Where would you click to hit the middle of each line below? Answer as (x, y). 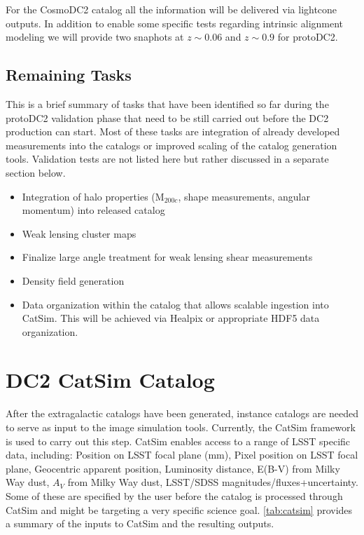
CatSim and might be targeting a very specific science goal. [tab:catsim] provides (179, 509)
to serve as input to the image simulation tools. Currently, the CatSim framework (181, 427)
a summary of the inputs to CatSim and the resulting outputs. (140, 523)
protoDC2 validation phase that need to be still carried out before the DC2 (167, 117)
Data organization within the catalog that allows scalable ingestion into (175, 304)
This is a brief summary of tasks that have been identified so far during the (167, 103)
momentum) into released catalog (93, 210)
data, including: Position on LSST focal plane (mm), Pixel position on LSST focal (182, 455)
